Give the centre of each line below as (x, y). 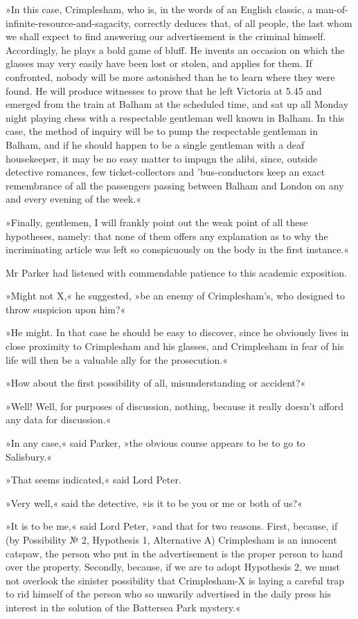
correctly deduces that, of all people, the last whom (243, 22)
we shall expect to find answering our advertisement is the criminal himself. (166, 36)
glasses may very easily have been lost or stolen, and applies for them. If (159, 63)
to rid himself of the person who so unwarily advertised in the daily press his (169, 594)
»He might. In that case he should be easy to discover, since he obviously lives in (177, 332)
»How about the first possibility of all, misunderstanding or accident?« (156, 383)
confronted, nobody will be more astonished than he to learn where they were (170, 76)
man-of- (332, 9)
